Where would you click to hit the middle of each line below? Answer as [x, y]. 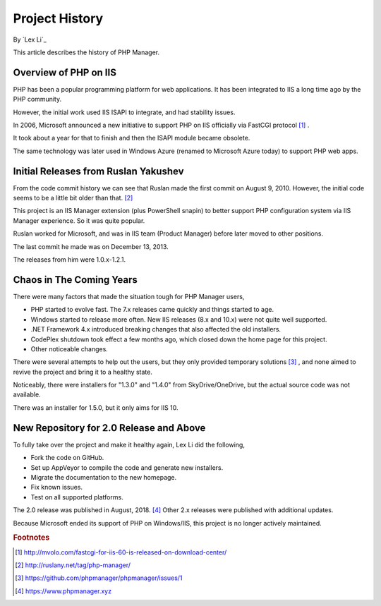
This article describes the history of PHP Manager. [86, 52]
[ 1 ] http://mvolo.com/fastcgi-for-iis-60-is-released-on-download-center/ [121, 552]
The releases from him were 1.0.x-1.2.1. [69, 260]
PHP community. [37, 99]
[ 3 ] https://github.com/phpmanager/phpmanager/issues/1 [99, 578]
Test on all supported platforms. [77, 497]
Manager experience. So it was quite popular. [79, 220]
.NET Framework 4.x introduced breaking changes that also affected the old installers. [156, 329]
